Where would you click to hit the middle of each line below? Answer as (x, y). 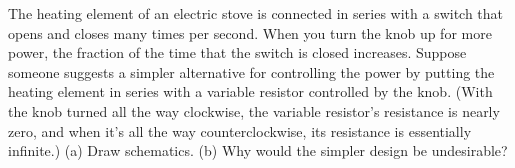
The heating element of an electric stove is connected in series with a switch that (256, 13)
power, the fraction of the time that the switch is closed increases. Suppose (237, 52)
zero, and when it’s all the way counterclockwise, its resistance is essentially (240, 130)
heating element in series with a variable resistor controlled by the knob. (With (250, 91)
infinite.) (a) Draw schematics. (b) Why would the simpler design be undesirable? (258, 150)
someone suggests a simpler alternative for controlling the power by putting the (251, 71)
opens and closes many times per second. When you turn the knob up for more (250, 32)
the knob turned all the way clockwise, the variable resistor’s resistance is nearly (254, 110)
